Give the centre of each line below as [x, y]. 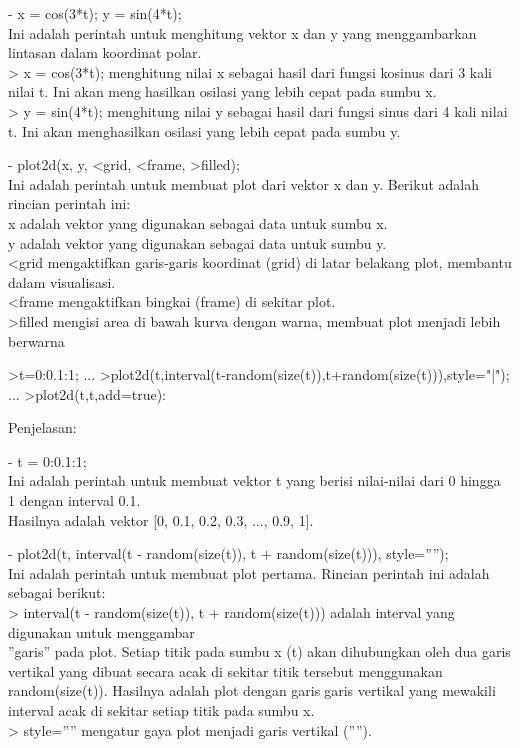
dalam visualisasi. [62, 281]
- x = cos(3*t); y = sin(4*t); [95, 13]
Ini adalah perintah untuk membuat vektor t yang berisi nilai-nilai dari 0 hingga [254, 480]
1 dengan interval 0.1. [74, 500]
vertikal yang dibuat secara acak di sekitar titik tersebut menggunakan [225, 670]
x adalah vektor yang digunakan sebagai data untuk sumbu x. [198, 222]
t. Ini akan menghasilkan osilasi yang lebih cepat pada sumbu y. [204, 130]
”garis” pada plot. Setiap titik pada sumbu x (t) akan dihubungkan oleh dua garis [259, 651]
